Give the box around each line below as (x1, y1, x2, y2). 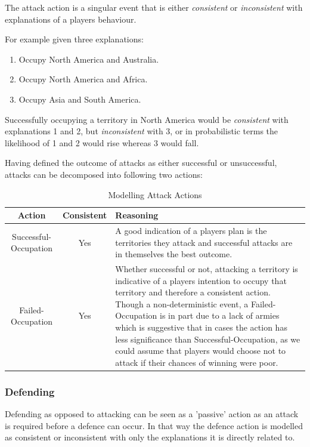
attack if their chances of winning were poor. (115, 356, 278, 368)
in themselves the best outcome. (115, 248, 232, 260)
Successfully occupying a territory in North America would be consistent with (5, 113, 289, 125)
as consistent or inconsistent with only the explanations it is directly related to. (5, 431, 295, 443)
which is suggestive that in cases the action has (115, 320, 287, 333)
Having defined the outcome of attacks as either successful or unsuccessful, (5, 156, 277, 169)
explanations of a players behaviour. (5, 13, 137, 25)
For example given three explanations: (5, 33, 144, 45)
